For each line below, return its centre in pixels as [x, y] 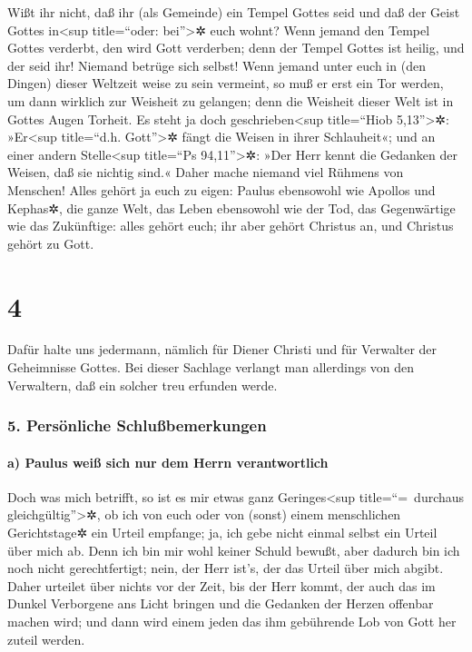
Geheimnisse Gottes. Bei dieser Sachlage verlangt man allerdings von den [211, 367]
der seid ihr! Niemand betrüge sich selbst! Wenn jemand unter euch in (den [216, 65]
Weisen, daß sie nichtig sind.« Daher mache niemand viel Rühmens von [206, 172]
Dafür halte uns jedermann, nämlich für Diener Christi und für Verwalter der [222, 349]
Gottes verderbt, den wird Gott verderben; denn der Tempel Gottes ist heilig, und [236, 48]
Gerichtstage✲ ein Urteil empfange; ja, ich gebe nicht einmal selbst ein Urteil [222, 533]
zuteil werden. [46, 639]
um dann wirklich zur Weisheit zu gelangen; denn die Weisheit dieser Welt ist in [231, 100]
